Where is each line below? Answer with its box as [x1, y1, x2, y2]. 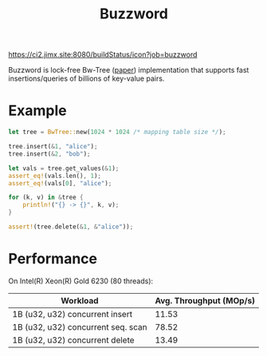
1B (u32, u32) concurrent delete [12, 334, 135, 346]
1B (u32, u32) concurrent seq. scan [12, 321, 147, 332]
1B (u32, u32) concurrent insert [12, 308, 133, 319]
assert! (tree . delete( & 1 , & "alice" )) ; [8, 223, 134, 231]
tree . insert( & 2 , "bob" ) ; [8, 149, 91, 158]
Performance [8, 250, 98, 268]
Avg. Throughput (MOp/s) [155, 295, 256, 306]
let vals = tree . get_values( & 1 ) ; [8, 164, 120, 172]
